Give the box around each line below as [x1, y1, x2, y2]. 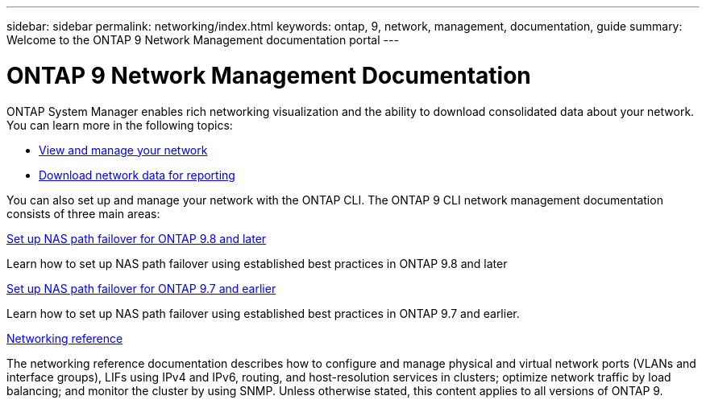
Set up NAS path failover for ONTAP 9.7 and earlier [6, 281, 276, 295]
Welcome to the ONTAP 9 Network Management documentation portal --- [6, 33, 399, 47]
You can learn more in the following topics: [6, 117, 233, 132]
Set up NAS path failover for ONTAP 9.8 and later [6, 231, 267, 245]
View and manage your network [39, 142, 208, 157]
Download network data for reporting [39, 167, 235, 182]
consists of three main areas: [6, 206, 160, 221]
